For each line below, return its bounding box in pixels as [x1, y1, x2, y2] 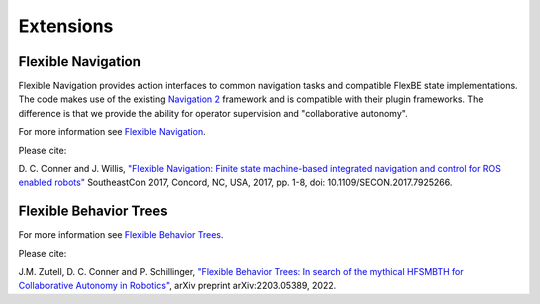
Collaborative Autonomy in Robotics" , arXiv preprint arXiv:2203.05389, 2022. [18, 280, 337, 292]
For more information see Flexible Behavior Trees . [18, 229, 224, 241]
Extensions [18, 15, 114, 37]
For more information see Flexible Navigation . [18, 126, 206, 138]
